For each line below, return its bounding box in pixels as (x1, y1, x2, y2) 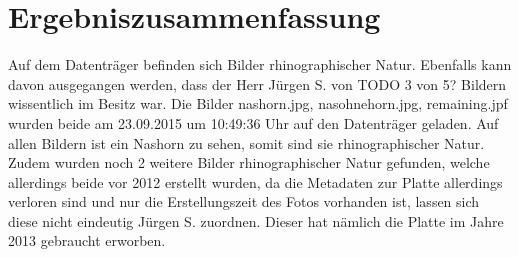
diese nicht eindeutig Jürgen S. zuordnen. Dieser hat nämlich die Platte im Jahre (8, 210, 504, 231)
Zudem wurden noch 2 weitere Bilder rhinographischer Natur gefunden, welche (8, 152, 490, 173)
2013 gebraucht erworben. (8, 230, 166, 251)
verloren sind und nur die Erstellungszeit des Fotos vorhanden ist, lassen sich (8, 191, 480, 212)
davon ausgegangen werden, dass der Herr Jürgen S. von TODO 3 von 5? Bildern (8, 73, 507, 94)
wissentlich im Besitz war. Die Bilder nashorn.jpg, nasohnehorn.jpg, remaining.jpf (8, 93, 508, 114)
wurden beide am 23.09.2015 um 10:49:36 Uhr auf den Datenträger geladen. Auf (8, 112, 499, 133)
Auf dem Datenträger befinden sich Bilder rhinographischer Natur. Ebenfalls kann (8, 54, 512, 75)
